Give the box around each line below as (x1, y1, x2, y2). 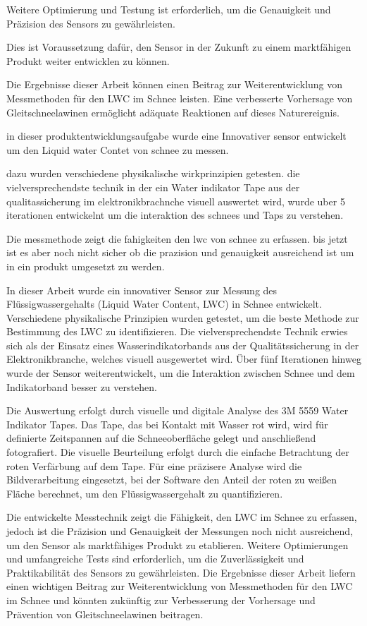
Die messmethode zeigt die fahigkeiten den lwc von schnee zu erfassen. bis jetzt (6, 231, 348, 246)
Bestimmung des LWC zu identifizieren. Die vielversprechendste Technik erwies (6, 324, 348, 339)
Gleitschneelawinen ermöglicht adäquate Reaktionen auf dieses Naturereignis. (6, 104, 340, 119)
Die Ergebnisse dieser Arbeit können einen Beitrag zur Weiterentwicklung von (6, 77, 343, 92)
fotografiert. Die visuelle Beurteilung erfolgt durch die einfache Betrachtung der (6, 445, 349, 459)
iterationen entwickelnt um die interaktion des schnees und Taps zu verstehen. (6, 207, 344, 222)
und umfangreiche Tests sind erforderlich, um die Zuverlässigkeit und (6, 551, 304, 566)
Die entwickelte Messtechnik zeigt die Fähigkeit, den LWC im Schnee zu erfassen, (6, 510, 357, 524)
